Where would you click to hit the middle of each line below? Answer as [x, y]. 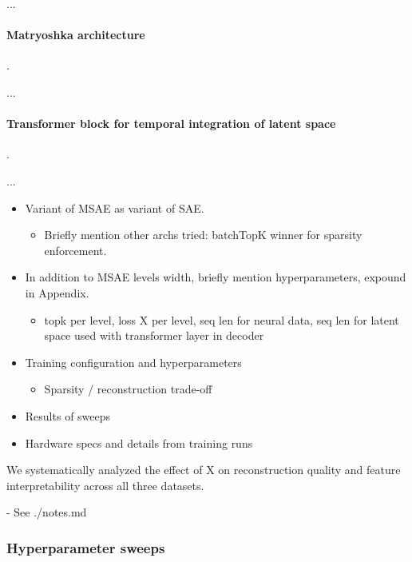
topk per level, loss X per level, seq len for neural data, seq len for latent [222, 319]
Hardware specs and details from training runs [139, 442]
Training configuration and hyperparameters [133, 362]
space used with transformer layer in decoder [154, 335]
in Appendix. [57, 292]
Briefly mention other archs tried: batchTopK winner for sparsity [203, 235]
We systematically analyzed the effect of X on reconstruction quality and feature [204, 470]
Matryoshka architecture [76, 35]
